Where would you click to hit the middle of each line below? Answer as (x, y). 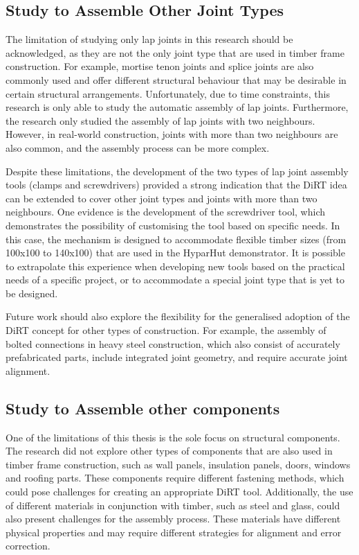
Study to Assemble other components (143, 408)
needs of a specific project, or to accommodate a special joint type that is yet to (175, 280)
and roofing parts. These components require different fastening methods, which (175, 478)
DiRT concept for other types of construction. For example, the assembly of (166, 330)
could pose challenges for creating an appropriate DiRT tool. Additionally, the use (179, 492)
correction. (28, 546)
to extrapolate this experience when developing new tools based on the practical (175, 266)
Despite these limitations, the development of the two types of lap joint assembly (177, 171)
